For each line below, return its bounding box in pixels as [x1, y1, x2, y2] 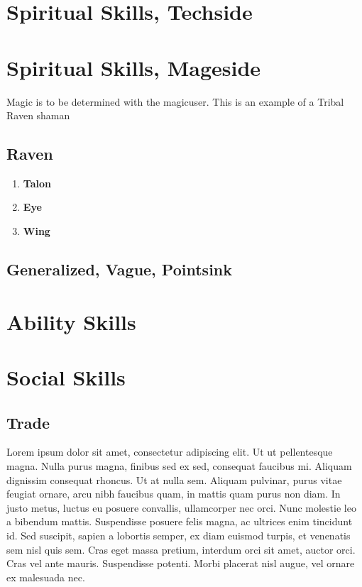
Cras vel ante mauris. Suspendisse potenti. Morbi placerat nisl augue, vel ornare [6, 556, 355, 571]
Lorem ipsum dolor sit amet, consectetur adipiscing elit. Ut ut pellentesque [6, 444, 333, 459]
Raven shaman [6, 108, 70, 123]
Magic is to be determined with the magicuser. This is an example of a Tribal [6, 94, 344, 109]
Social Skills [6, 363, 126, 392]
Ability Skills [6, 307, 136, 336]
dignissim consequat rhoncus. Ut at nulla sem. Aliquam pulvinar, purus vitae [6, 472, 342, 487]
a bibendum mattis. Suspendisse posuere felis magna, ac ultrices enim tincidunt [6, 514, 353, 529]
